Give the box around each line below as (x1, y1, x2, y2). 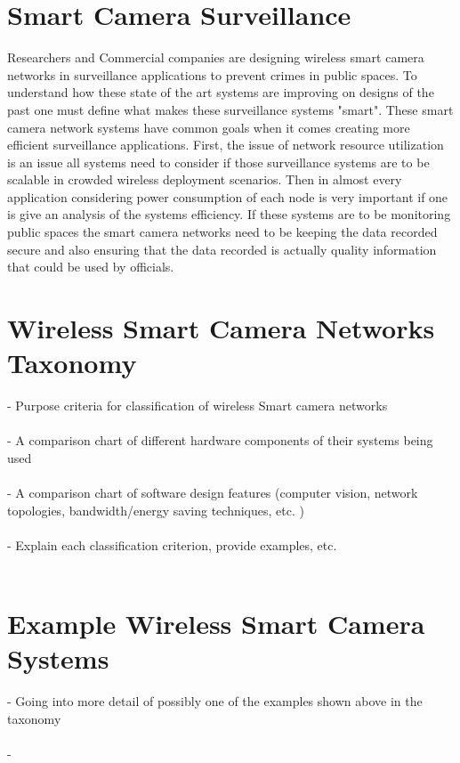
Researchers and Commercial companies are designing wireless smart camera (7, 48, 424, 67)
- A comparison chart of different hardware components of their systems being (7, 431, 433, 450)
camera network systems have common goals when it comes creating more (7, 118, 410, 136)
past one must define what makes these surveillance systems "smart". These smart (7, 100, 454, 118)
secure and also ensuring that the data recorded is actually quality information (7, 239, 437, 258)
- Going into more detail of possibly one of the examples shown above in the (7, 692, 423, 710)
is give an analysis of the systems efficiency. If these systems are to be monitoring (7, 205, 451, 223)
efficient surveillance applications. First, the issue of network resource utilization (7, 135, 444, 154)
